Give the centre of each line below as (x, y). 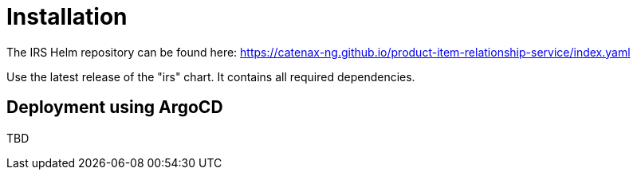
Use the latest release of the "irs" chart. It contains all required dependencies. (211, 76)
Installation (67, 17)
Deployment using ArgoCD (115, 108)
